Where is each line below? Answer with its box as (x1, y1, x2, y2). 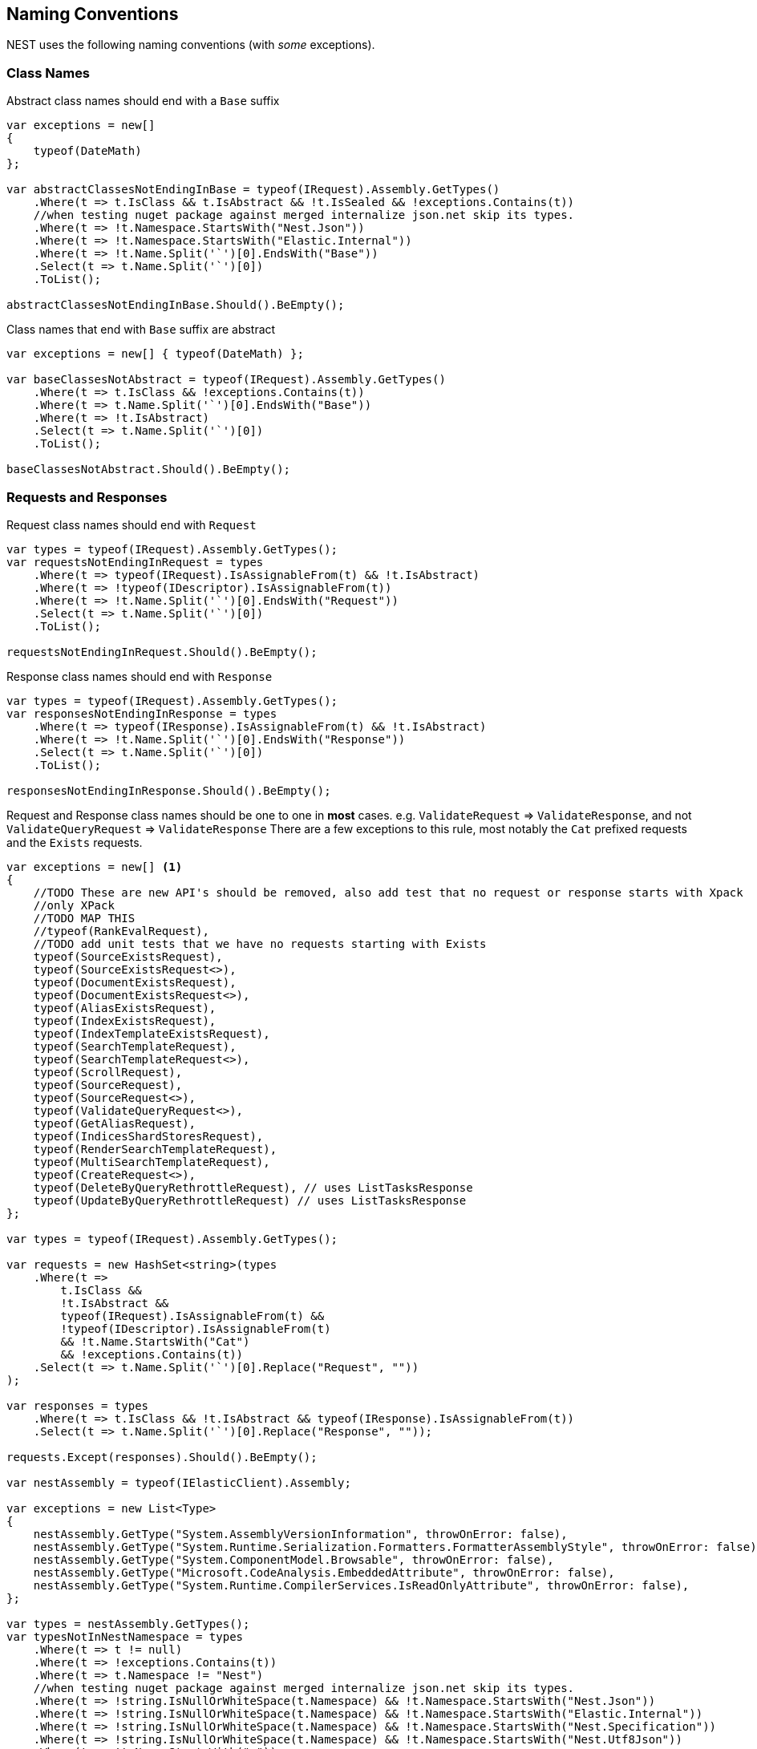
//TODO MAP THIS (33, 911, 136, 925)
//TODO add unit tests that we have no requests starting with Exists (33, 937, 487, 950)
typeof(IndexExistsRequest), (33, 1014, 217, 1027)
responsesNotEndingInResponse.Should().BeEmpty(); (6, 783, 331, 797)
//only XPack (33, 898, 115, 912)
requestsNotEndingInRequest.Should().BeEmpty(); (6, 645, 318, 658)
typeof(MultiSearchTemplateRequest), (33, 1155, 270, 1168)
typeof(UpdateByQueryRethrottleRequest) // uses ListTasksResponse (33, 1193, 467, 1207)
